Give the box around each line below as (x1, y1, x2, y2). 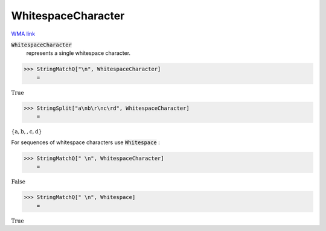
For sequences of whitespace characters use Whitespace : (11, 139, 160, 146)
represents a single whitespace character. (26, 49, 131, 57)
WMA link (11, 30, 36, 37)
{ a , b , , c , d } (11, 128, 42, 135)
